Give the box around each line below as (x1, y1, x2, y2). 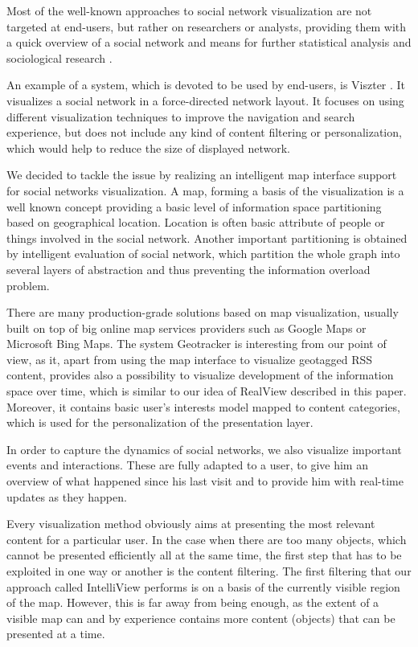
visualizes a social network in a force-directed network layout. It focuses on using (6, 92, 404, 109)
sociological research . (6, 49, 113, 66)
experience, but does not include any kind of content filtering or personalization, (6, 124, 402, 141)
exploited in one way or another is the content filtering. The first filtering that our (6, 563, 412, 579)
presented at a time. (6, 625, 105, 642)
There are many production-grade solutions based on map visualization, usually (6, 304, 399, 321)
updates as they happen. (6, 488, 127, 505)
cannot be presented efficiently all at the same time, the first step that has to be (6, 547, 402, 563)
